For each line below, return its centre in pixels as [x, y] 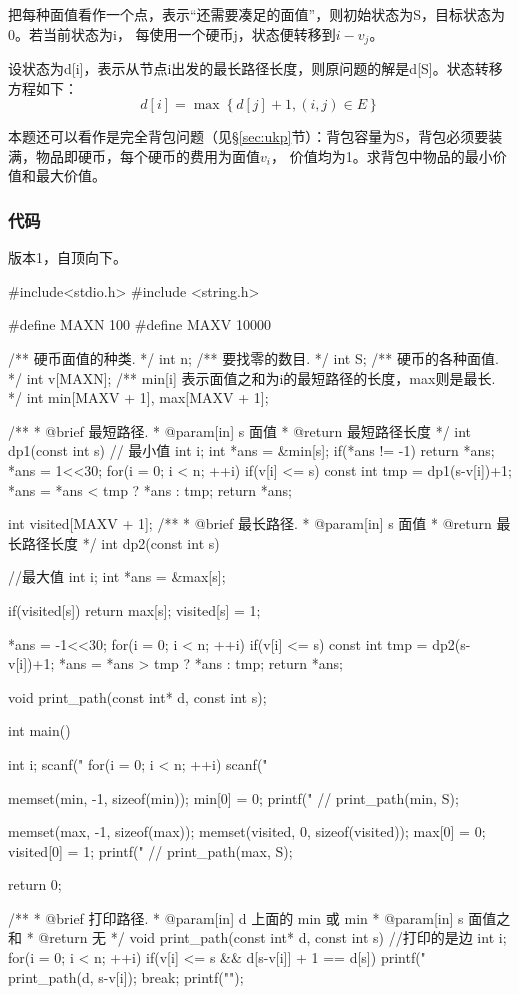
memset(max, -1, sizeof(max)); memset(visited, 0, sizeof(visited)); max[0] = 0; [247, 831]
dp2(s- [451, 643]
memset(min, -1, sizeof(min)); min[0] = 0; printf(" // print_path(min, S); [233, 797]
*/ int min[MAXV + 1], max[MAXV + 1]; [138, 397]
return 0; [35, 884]
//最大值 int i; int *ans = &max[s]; [117, 576]
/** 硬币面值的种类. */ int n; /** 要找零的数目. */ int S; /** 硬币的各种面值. [253, 358]
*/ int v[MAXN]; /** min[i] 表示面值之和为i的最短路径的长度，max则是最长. [252, 377]
